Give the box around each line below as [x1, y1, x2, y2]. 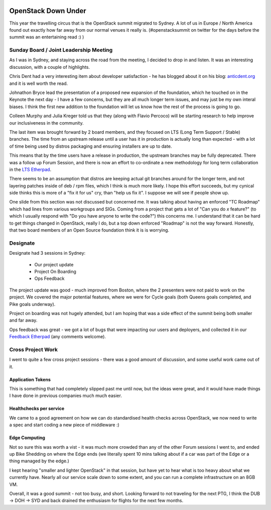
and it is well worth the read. [9, 80, 68, 86]
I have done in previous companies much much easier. [9, 392, 122, 399]
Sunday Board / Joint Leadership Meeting [9, 47, 113, 54]
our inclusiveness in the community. [9, 120, 84, 126]
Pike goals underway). [9, 301, 56, 307]
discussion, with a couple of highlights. [9, 64, 90, 70]
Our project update [34, 261, 74, 267]
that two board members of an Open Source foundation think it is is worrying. [9, 227, 170, 233]
